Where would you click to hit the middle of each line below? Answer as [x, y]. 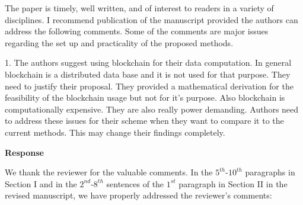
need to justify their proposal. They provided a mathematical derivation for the [149, 86]
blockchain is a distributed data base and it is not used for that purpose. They [148, 74]
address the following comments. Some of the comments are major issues [137, 31]
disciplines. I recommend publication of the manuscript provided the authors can [151, 19]
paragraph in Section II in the [233, 183]
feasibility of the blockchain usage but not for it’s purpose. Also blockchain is [145, 97]
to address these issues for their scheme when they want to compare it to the [144, 121]
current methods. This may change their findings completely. [115, 132]
